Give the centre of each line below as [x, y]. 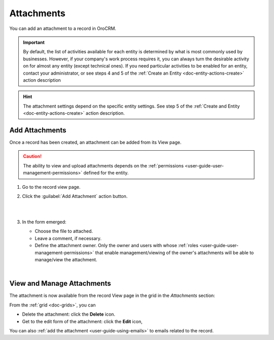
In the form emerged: [44, 222]
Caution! [32, 156]
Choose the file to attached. [64, 231]
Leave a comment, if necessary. [68, 238]
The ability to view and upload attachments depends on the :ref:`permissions [103, 165]
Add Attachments [38, 130]
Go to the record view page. [51, 187]
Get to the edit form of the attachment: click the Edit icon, [82, 321]
